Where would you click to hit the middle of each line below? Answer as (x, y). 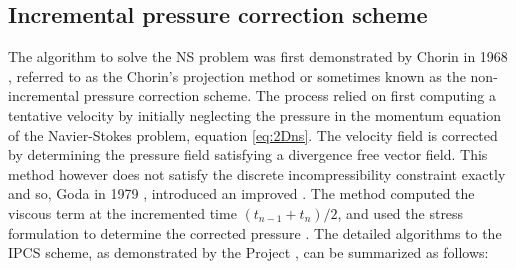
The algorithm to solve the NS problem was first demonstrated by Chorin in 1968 (258, 56)
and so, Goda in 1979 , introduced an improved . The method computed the (241, 193)
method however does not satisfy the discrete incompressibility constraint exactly (257, 173)
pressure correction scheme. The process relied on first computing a (289, 95)
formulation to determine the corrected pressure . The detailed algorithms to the (255, 232)
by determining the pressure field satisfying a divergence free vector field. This (248, 154)
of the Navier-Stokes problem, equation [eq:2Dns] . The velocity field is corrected (253, 134)
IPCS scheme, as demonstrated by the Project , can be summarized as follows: (248, 252)
